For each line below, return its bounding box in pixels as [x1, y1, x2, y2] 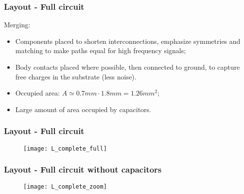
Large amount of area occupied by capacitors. [15, 104, 152, 114]
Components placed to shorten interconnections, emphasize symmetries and [15, 36, 241, 46]
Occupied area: [15, 88, 60, 98]
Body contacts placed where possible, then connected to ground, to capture [15, 62, 240, 72]
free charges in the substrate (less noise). [15, 71, 137, 81]
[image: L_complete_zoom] [23, 183, 107, 191]
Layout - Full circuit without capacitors [4, 163, 162, 175]
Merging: [4, 19, 31, 30]
